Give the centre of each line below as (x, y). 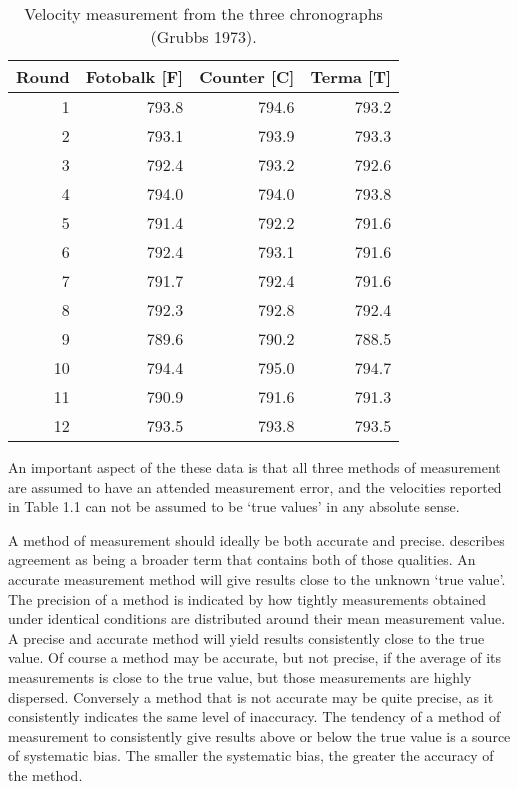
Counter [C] (247, 76)
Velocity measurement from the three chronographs (203, 13)
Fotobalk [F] (134, 76)
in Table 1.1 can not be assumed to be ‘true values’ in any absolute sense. (234, 506)
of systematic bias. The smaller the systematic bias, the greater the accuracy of (251, 755)
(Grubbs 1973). (203, 36)
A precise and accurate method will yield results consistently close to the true (246, 637)
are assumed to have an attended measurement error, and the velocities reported (255, 486)
